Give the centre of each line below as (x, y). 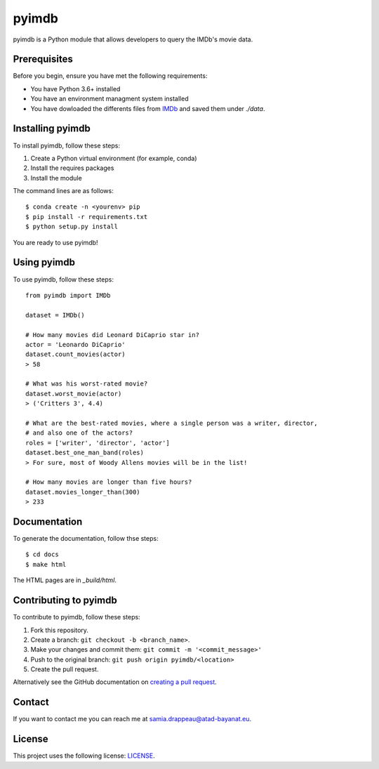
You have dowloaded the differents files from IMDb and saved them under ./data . (148, 108)
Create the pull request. (65, 669)
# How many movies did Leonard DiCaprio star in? (113, 335)
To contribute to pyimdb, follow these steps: (77, 617)
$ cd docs (42, 554)
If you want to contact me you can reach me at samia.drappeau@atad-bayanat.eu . (132, 719)
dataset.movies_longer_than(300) (83, 492)
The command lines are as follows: (63, 191)
